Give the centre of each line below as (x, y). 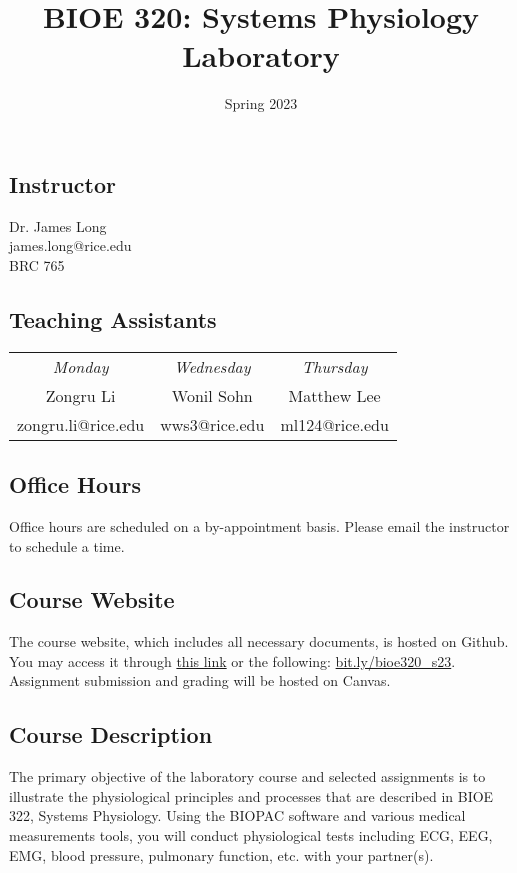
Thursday (334, 366)
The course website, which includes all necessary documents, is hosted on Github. (259, 641)
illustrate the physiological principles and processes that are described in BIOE (251, 795)
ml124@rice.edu (334, 424)
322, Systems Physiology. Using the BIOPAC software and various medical (237, 815)
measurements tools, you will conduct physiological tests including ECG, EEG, (251, 835)
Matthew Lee (334, 395)
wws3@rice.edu (212, 424)
